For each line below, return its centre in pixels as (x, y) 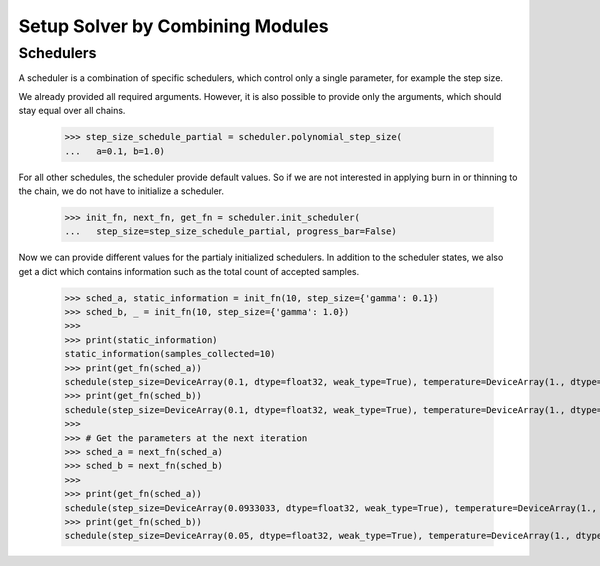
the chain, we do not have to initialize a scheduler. (121, 191)
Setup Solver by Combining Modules (173, 26)
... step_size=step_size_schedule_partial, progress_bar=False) (230, 231)
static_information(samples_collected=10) (170, 354)
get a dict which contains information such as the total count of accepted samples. (189, 271)
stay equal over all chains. (72, 111)
